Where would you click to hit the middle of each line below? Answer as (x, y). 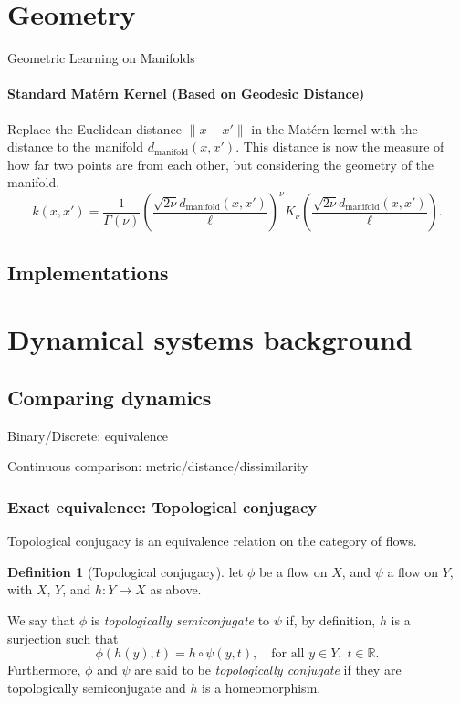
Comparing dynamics (110, 397)
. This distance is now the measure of (340, 147)
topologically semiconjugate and (97, 687)
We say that (41, 619)
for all (288, 654)
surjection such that (63, 638)
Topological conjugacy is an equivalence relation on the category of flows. (212, 541)
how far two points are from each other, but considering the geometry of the (221, 164)
